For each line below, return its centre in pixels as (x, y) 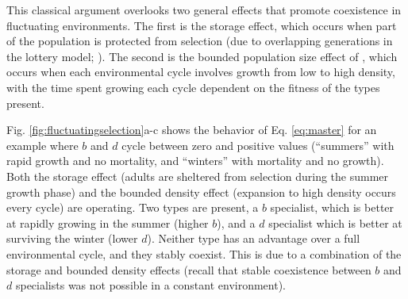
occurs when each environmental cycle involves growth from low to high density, (201, 72)
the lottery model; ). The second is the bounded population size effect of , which (202, 56)
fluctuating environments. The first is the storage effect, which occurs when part (202, 25)
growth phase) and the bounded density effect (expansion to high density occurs (201, 192)
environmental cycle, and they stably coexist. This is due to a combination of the (204, 253)
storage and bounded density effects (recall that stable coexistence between (189, 269)
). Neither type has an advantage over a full (254, 238)
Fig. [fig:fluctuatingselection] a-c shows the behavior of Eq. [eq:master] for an (192, 130)
